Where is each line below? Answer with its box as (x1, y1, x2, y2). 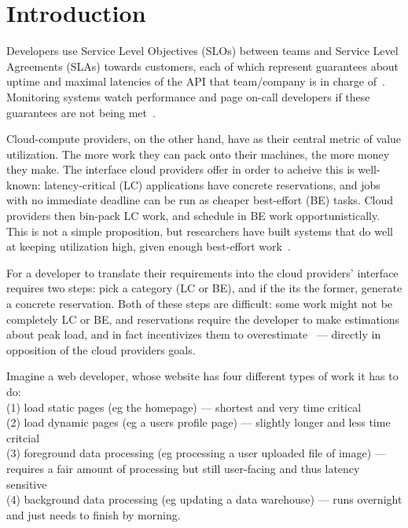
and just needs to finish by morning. (6, 506, 181, 522)
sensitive (6, 475, 47, 492)
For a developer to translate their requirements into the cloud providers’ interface (6, 264, 399, 280)
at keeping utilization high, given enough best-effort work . (6, 238, 291, 255)
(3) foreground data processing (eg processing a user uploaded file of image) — (6, 445, 386, 461)
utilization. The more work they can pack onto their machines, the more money (6, 145, 390, 162)
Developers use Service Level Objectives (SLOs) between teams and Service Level (6, 42, 399, 59)
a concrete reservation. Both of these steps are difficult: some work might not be (6, 295, 393, 312)
